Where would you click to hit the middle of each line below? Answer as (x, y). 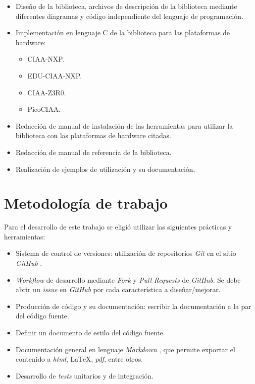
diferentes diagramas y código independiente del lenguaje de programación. (129, 16)
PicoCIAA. (44, 109)
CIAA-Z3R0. (47, 92)
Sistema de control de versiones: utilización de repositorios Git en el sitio (126, 253)
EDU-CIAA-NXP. (55, 75)
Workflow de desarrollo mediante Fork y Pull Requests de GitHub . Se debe (128, 279)
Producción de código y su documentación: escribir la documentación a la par (133, 306)
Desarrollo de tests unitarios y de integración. (84, 375)
